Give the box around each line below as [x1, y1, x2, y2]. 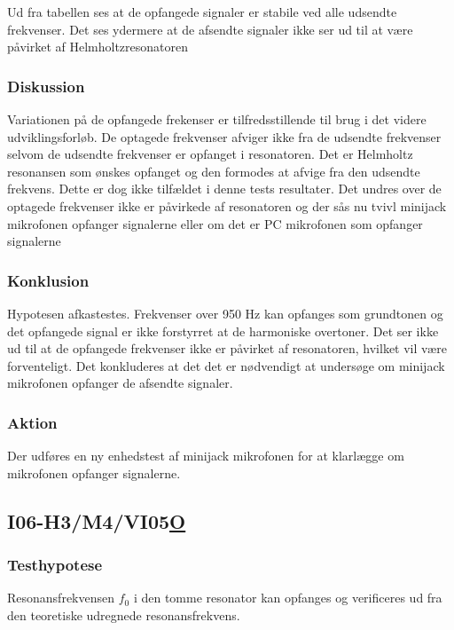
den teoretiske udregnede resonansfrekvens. [7, 605, 240, 624]
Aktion [7, 411, 58, 433]
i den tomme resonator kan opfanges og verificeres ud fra [133, 588, 442, 607]
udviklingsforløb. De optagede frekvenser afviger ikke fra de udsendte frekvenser [7, 127, 442, 146]
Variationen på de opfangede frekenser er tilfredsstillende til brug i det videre [7, 110, 427, 128]
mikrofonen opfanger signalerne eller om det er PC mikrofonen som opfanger [7, 214, 423, 232]
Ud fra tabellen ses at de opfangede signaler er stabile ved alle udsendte [7, 3, 397, 20]
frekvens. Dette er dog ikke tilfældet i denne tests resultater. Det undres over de [7, 179, 442, 198]
